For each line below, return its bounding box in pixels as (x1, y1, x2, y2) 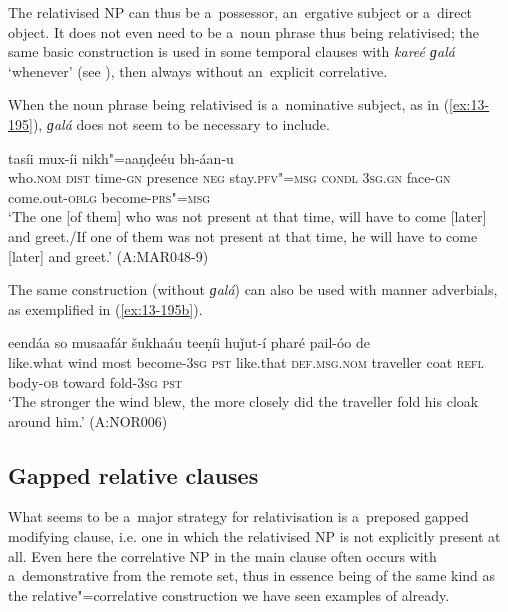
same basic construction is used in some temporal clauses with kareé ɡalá (8, 41, 455, 62)
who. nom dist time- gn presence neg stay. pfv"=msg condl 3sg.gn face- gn (8, 167, 451, 188)
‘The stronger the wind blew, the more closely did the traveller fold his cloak (8, 391, 479, 412)
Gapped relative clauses (8, 459, 259, 490)
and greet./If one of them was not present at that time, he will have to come (8, 225, 478, 246)
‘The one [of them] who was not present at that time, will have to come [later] (8, 206, 487, 227)
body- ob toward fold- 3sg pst (8, 371, 182, 392)
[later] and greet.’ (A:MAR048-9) (8, 245, 209, 266)
